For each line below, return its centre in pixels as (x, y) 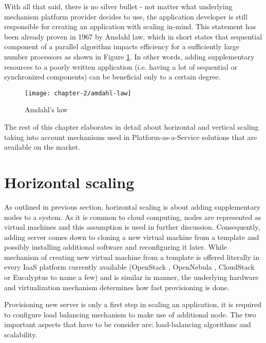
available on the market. (42, 147)
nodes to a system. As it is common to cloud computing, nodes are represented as (133, 217)
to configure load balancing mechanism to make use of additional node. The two (130, 314)
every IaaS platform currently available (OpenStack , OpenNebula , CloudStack (129, 267)
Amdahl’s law (46, 109)
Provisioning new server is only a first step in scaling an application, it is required (133, 304)
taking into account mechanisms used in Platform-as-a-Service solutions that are (131, 137)
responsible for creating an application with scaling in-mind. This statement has (130, 26)
